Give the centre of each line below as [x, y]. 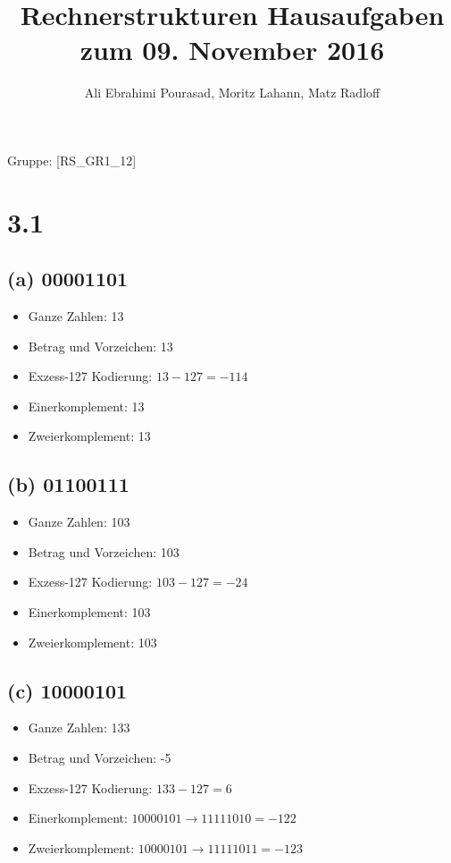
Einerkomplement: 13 [86, 406]
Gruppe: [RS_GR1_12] [72, 160]
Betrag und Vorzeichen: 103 [104, 551]
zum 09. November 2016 [232, 50]
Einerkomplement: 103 [89, 612]
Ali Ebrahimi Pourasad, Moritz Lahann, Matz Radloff [232, 93]
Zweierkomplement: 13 [89, 436]
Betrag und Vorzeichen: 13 [100, 346]
